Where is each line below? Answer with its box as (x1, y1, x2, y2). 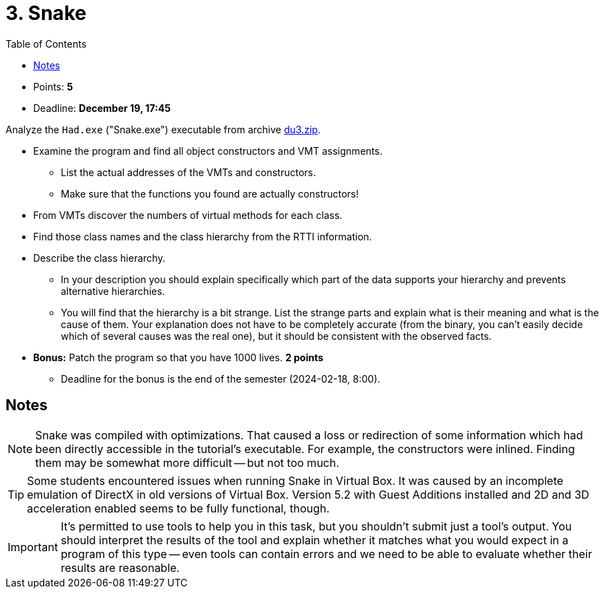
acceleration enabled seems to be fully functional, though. (27, 501, 330, 515)
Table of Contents (6, 37, 87, 50)
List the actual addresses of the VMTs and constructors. (61, 166, 317, 178)
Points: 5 (33, 80, 73, 93)
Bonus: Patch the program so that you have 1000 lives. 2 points (33, 351, 323, 363)
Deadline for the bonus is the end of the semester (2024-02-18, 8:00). (61, 372, 381, 385)
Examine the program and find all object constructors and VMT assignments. (33, 144, 383, 157)
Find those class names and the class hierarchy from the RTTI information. (33, 230, 372, 242)
